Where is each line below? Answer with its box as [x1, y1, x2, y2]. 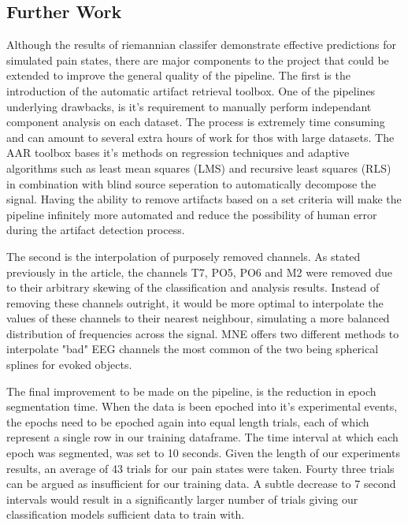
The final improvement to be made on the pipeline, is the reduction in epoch [6, 382, 376, 399]
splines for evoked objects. [6, 356, 132, 373]
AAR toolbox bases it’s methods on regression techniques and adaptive [6, 144, 350, 161]
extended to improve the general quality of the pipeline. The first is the [6, 67, 351, 84]
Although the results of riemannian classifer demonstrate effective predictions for [6, 36, 396, 53]
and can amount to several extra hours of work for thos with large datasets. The [6, 128, 395, 145]
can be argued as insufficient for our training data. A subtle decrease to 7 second [6, 475, 396, 492]
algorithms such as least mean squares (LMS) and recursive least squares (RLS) [6, 159, 391, 176]
